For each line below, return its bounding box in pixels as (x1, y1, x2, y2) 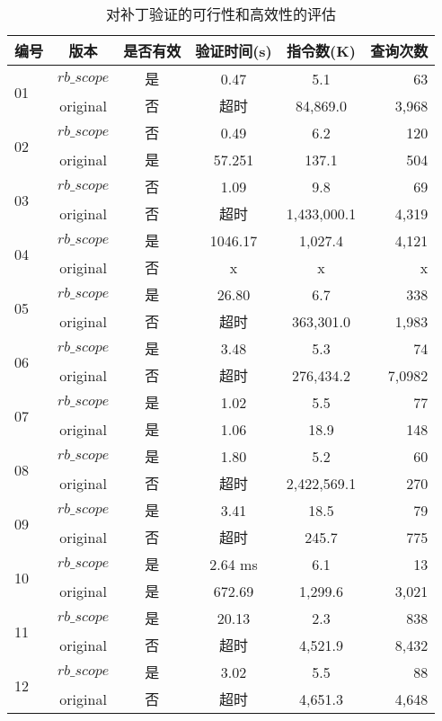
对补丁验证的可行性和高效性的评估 (106, 4, 337, 24)
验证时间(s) (195, 40, 272, 61)
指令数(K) (287, 40, 356, 61)
